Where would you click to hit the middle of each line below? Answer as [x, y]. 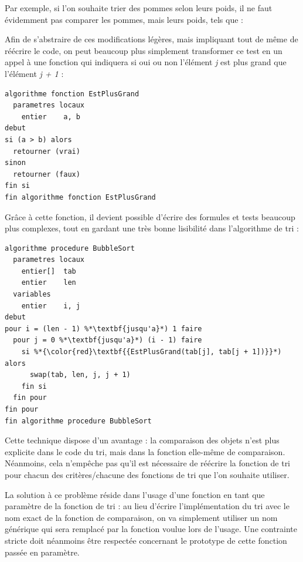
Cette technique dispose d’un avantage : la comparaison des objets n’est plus [142, 440]
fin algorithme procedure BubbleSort [78, 421]
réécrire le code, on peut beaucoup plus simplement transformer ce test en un [144, 50]
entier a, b [51, 117]
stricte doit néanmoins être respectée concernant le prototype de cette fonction [146, 540]
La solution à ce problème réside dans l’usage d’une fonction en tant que [135, 494]
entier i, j [51, 306]
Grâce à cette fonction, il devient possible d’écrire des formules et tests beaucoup [150, 216]
